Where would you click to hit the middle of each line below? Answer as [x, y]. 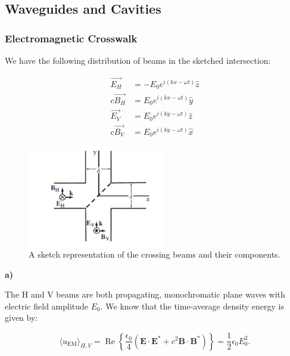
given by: [21, 318]
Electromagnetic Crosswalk [71, 38]
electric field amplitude [47, 306]
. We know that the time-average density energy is [192, 306]
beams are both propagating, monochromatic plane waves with [171, 294]
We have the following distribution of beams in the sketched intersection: [138, 60]
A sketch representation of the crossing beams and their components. [155, 254]
